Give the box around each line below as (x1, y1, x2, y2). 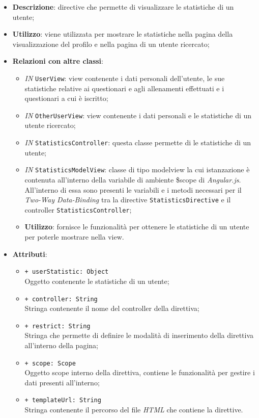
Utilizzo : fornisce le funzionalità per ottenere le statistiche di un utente (24, 221, 249, 232)
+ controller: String (24, 295, 98, 303)
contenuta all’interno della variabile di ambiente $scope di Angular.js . (24, 174, 241, 185)
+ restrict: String (24, 322, 91, 330)
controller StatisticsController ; (24, 204, 132, 215)
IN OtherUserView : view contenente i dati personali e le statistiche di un (24, 110, 252, 120)
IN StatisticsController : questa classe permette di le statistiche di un (24, 137, 251, 148)
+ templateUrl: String (24, 397, 101, 404)
